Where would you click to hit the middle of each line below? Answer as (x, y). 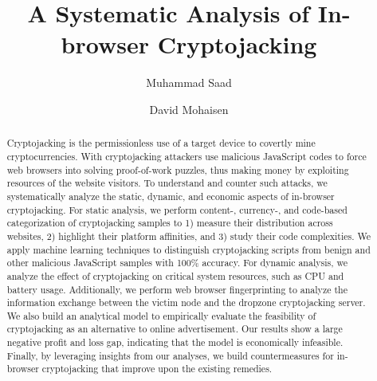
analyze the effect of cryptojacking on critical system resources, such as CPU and (175, 275)
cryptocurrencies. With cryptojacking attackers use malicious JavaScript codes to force (187, 156)
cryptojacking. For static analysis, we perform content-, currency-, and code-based (177, 209)
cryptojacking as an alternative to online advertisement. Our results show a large (175, 329)
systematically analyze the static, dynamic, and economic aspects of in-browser (171, 196)
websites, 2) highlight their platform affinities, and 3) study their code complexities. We (189, 236)
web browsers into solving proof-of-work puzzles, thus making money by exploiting (178, 169)
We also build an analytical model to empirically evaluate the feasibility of (161, 315)
